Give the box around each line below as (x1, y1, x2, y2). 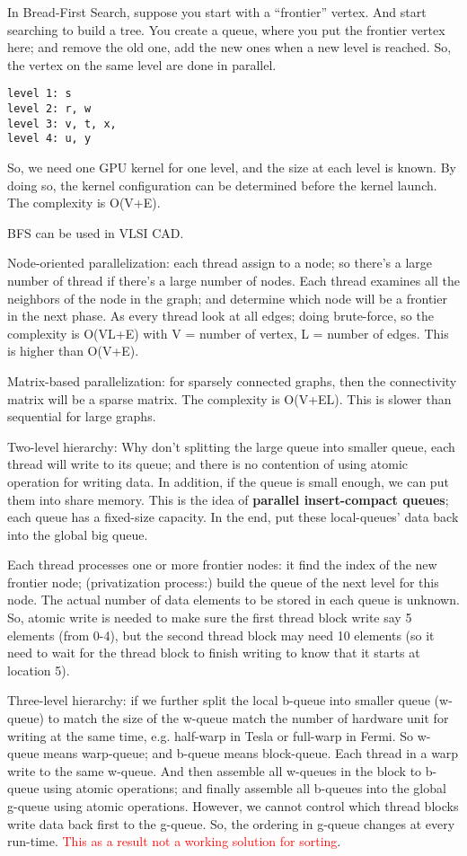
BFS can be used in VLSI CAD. (7, 223, 184, 242)
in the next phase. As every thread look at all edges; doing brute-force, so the (7, 306, 434, 325)
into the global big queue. (7, 525, 148, 543)
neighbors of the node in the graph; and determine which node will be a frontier (7, 288, 447, 307)
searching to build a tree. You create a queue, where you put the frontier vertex (7, 20, 445, 39)
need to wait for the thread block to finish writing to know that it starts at (7, 643, 420, 662)
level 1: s (7, 87, 72, 101)
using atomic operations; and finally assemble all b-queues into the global (43, 779, 446, 798)
